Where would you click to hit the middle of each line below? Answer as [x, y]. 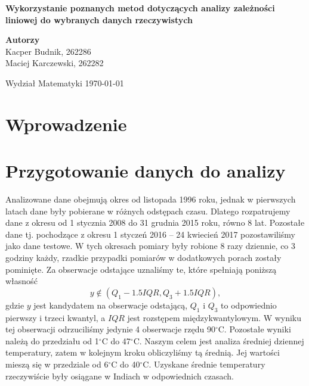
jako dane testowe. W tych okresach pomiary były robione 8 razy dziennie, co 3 [151, 246]
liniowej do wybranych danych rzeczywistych [99, 19]
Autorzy [23, 40]
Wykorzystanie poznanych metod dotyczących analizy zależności [140, 8]
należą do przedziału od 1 [52, 340]
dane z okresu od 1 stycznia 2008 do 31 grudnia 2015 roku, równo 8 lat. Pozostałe [155, 222]
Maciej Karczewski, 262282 [55, 63]
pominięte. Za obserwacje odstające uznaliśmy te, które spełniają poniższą [141, 269]
